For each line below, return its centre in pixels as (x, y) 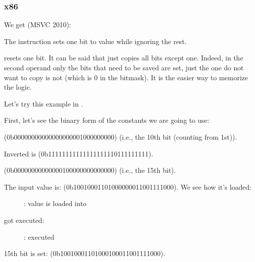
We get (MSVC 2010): (38, 25)
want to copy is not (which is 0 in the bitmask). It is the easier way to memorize (126, 77)
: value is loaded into (55, 203)
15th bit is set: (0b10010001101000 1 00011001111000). (85, 253)
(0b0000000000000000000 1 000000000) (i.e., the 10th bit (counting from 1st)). (121, 136)
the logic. (18, 87)
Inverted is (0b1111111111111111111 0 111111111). (79, 153)
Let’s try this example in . (43, 103)
